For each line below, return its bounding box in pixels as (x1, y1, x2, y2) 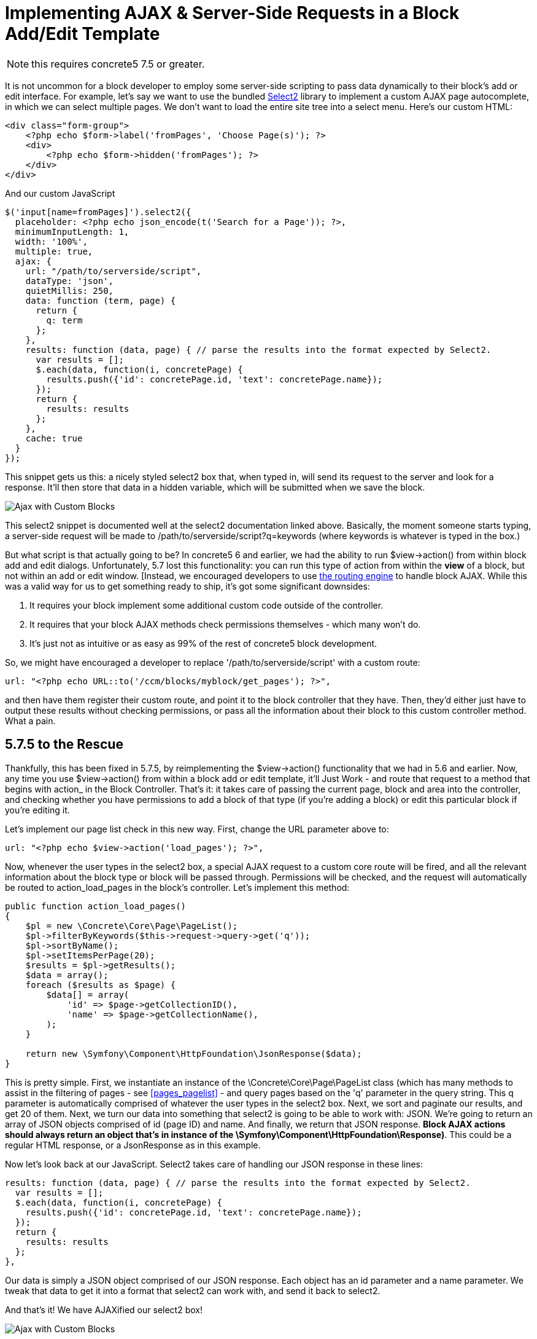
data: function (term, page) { (25, 295, 176, 306)
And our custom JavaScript (5, 188, 115, 199)
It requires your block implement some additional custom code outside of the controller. (29, 599, 384, 610)
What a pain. (5, 715, 56, 726)
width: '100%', (15, 236, 88, 247)
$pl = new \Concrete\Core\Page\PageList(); (25, 920, 238, 931)
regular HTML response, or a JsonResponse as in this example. (5, 1139, 261, 1150)
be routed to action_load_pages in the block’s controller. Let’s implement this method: (5, 882, 350, 893)
